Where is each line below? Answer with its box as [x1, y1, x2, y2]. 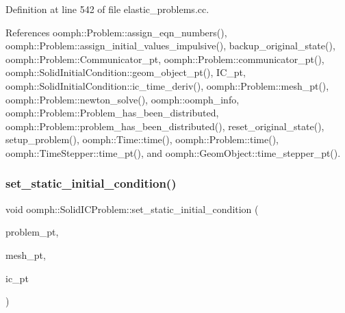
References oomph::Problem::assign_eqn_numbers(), [5, 25, 227, 39]
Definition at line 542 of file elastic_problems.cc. [5, 2, 209, 16]
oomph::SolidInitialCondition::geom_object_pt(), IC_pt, [5, 65, 246, 79]
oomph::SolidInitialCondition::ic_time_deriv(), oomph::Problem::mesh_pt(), [5, 78, 329, 92]
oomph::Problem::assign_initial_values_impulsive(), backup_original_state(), [5, 38, 335, 53]
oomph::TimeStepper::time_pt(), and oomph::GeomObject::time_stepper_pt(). [5, 145, 341, 160]
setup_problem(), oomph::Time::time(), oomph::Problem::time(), [5, 132, 279, 147]
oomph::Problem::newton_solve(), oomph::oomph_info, [5, 92, 240, 106]
